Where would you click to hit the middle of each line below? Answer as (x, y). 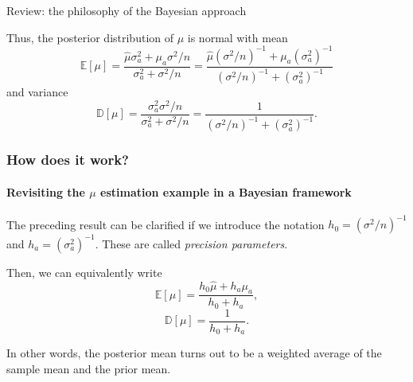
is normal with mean (238, 37)
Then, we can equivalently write (84, 272)
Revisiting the (46, 191)
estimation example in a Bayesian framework (226, 191)
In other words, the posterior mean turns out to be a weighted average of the (194, 353)
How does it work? (68, 160)
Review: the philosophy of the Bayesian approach (127, 10)
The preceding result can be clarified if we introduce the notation (166, 224)
